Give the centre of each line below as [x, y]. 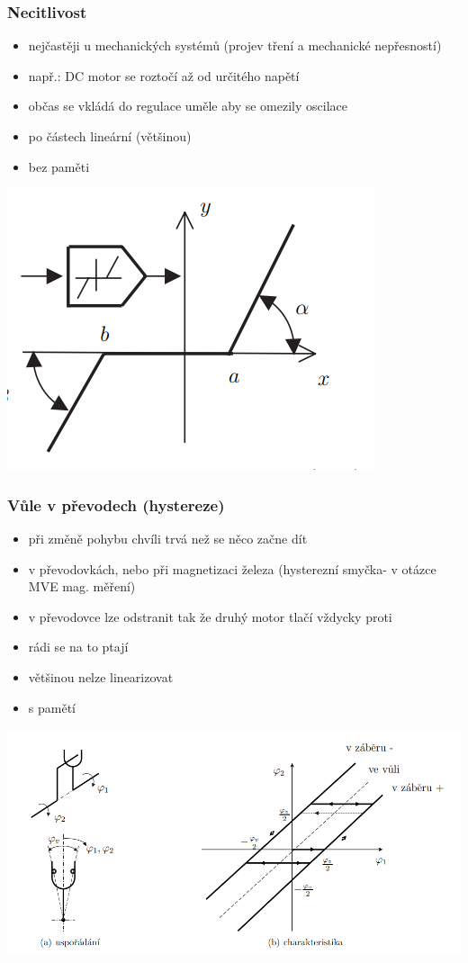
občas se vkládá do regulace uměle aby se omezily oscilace [188, 106]
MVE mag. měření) [82, 586]
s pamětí [52, 707]
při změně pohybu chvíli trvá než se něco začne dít [168, 538]
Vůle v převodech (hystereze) [116, 504]
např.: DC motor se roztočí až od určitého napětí [164, 75]
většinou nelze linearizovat [101, 676]
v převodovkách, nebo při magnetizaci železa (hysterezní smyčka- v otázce [232, 568]
